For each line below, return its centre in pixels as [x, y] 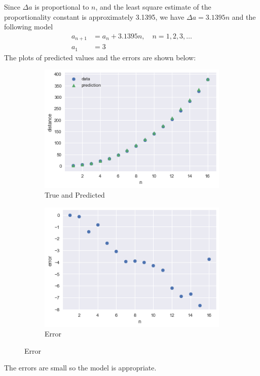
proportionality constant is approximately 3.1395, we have [94, 16]
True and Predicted [75, 195]
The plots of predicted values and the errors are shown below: [100, 57]
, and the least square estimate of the [153, 7]
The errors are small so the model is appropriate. [80, 368]
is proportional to [62, 7]
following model [29, 27]
